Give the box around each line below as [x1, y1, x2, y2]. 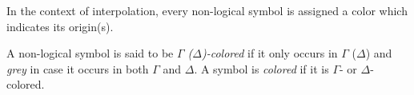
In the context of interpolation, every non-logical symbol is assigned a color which [6, 2, 408, 18]
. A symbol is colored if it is [194, 60, 329, 77]
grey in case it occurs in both [6, 60, 149, 77]
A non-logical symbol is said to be [6, 45, 174, 61]
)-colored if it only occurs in [202, 45, 338, 61]
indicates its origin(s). [6, 18, 114, 34]
